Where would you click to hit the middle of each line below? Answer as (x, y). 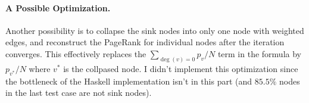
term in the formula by (259, 53)
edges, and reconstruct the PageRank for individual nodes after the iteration (145, 42)
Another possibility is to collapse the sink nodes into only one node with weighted (155, 30)
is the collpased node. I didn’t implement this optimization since (181, 68)
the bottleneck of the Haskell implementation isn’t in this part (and (129, 81)
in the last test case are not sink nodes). (79, 93)
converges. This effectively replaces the (76, 53)
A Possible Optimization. (58, 7)
